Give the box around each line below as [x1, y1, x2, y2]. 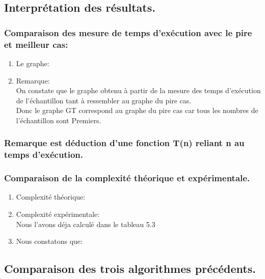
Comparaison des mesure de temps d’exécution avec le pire [4, 26, 252, 39]
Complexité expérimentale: [16, 209, 100, 219]
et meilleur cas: [4, 38, 68, 50]
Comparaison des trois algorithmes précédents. [4, 261, 256, 276]
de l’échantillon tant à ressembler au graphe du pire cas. [16, 95, 192, 105]
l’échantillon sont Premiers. [16, 115, 101, 125]
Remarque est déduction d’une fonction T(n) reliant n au [4, 136, 245, 149]
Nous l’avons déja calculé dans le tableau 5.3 [16, 218, 155, 229]
